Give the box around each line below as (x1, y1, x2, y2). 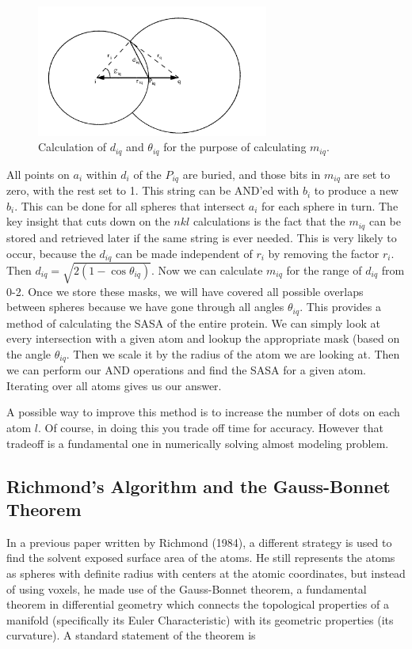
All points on (6, 165, 70, 182)
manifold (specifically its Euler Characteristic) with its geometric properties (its (6, 611, 394, 628)
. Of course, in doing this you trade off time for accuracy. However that (37, 419, 383, 435)
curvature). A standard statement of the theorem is (6, 627, 256, 643)
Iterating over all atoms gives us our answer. (6, 377, 222, 393)
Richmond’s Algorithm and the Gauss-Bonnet (6, 473, 391, 498)
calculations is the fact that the (193, 213, 345, 230)
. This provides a (299, 298, 381, 315)
